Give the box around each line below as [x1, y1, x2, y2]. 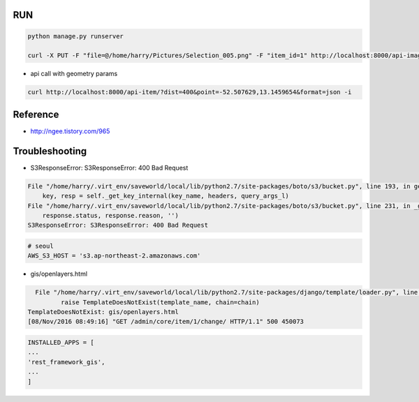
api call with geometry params [30, 70, 118, 78]
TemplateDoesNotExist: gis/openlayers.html [27, 308, 179, 316]
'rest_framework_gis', [27, 358, 105, 366]
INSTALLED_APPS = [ [27, 338, 94, 346]
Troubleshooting [13, 145, 87, 157]
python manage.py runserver [27, 32, 124, 40]
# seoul [27, 241, 54, 250]
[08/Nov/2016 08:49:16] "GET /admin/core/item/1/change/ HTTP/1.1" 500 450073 [27, 318, 304, 326]
